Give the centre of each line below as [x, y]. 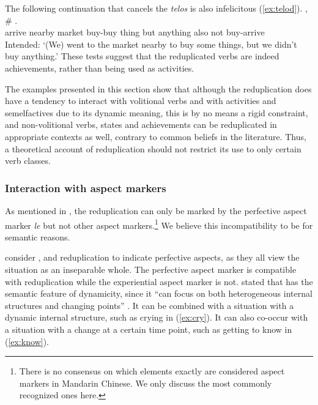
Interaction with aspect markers [86, 188]
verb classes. [28, 161]
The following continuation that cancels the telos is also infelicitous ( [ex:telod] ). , [156, 8]
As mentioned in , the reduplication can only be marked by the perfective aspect [156, 210]
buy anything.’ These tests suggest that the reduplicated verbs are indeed [142, 56]
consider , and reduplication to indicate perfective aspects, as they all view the [152, 257]
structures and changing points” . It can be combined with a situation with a [150, 305]
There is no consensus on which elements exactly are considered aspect [152, 371]
